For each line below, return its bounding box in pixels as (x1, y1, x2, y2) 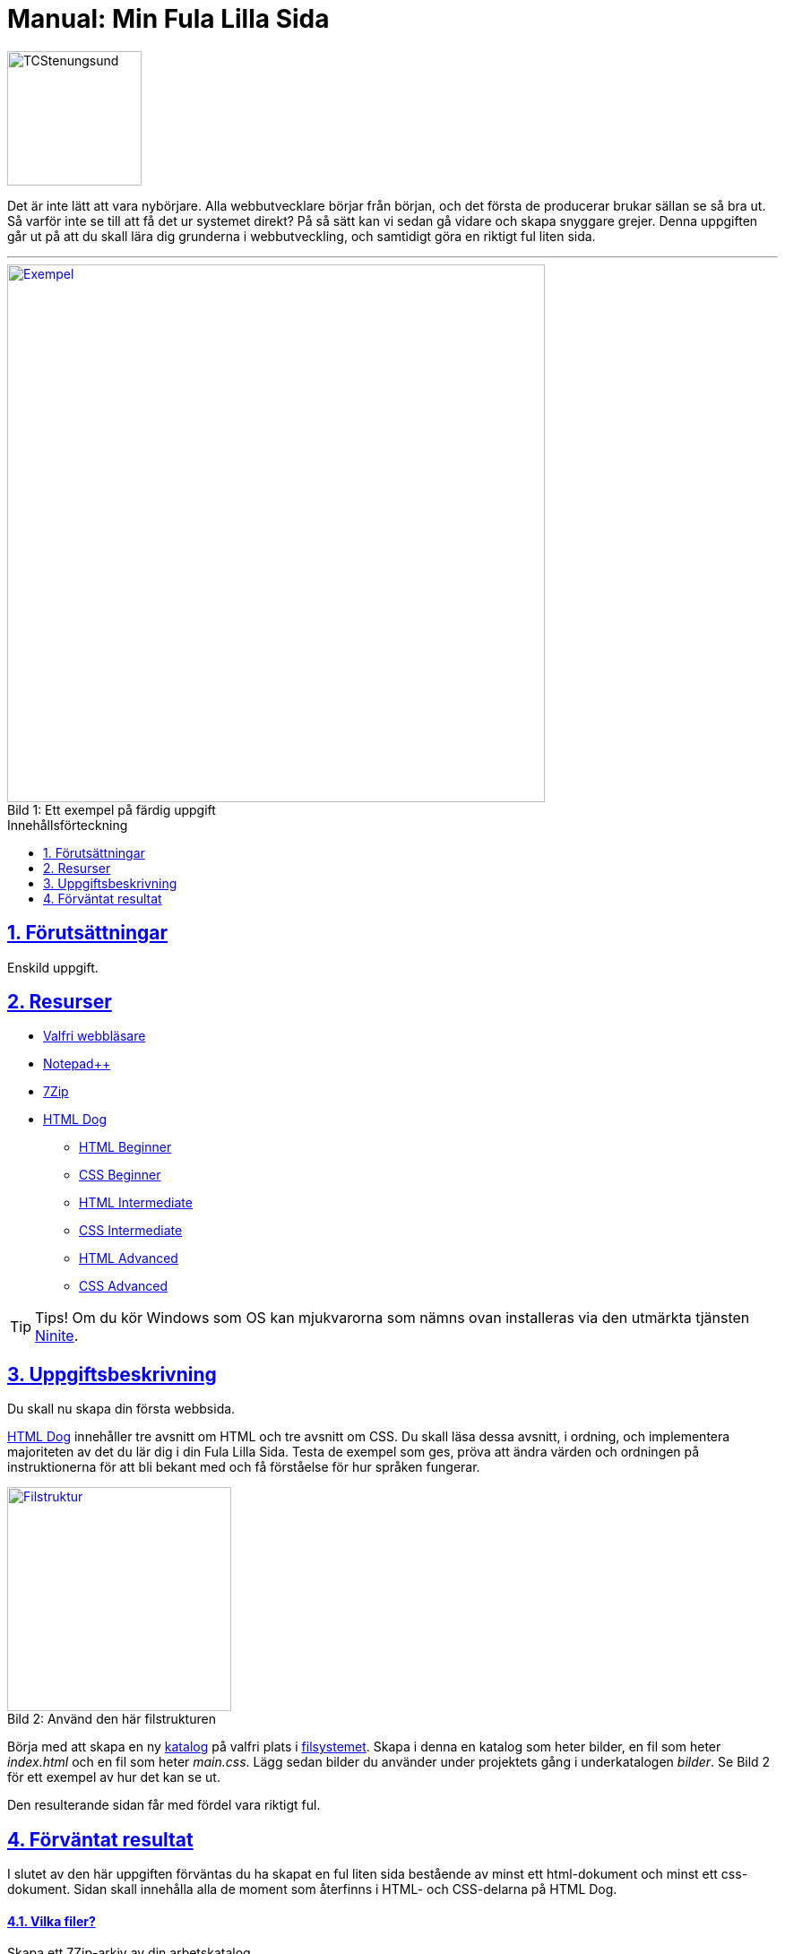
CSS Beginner (79, 1167, 161, 1183)
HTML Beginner (79, 1139, 172, 1155)
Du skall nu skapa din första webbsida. (7, 1401, 236, 1417)
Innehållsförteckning (7, 817, 128, 833)
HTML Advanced (79, 1250, 178, 1267)
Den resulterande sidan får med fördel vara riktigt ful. (7, 1797, 321, 1813)
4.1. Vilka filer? (7, 1913, 96, 1929)
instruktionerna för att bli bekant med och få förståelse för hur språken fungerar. (7, 1459, 480, 1475)
